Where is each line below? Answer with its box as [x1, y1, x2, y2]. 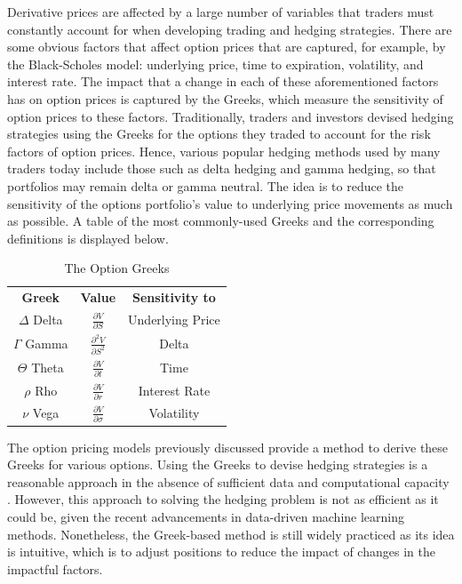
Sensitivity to [132, 288, 216, 307]
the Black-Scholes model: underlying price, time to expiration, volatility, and [7, 54, 424, 73]
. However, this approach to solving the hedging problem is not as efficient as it [7, 490, 439, 508]
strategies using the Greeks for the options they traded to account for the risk [7, 124, 431, 143]
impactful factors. [7, 559, 103, 578]
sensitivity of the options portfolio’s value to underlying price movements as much [7, 194, 453, 212]
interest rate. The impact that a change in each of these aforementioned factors [7, 72, 439, 91]
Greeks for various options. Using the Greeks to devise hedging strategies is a [7, 455, 428, 474]
